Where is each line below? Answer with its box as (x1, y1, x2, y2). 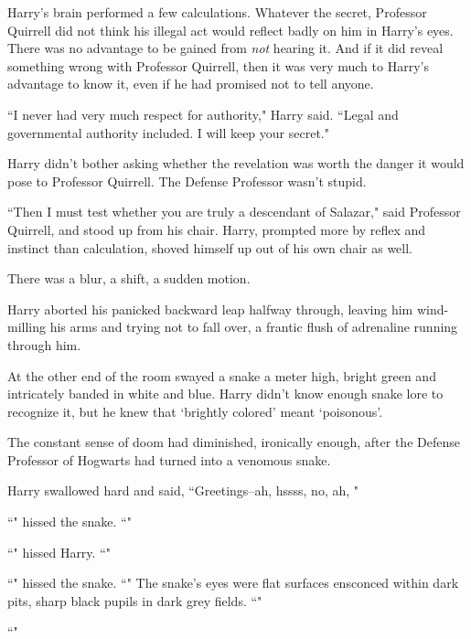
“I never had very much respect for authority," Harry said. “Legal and (7, 104, 399, 123)
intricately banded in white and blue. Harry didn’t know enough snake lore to (7, 384, 444, 403)
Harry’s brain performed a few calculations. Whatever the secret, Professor (7, 3, 427, 21)
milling (7, 317, 47, 336)
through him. (7, 335, 81, 354)
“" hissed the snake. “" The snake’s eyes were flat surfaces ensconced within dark (7, 573, 459, 592)
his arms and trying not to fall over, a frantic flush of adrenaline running (49, 317, 458, 336)
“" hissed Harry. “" (7, 542, 111, 561)
